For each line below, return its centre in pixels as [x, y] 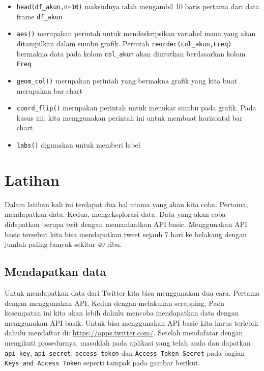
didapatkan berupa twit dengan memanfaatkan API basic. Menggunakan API [126, 224]
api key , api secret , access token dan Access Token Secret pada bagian [125, 352]
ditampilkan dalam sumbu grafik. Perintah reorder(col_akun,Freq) [124, 43]
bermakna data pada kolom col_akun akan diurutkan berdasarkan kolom [131, 53]
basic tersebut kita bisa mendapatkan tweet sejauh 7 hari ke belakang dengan [126, 234]
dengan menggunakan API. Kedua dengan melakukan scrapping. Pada [115, 303]
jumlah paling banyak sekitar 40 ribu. [63, 244]
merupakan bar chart [50, 90]
